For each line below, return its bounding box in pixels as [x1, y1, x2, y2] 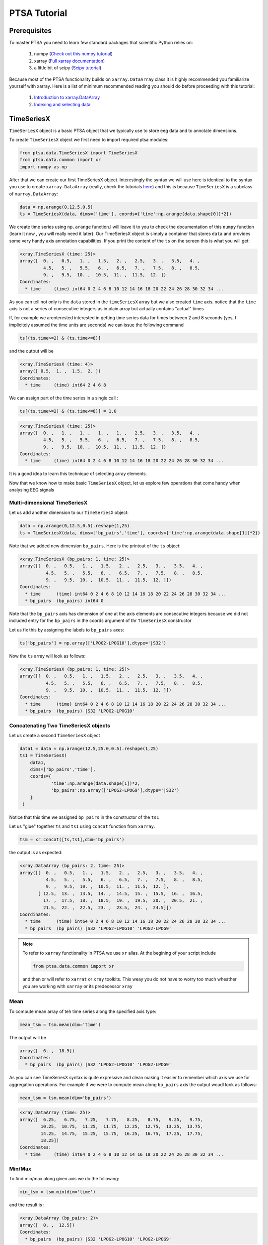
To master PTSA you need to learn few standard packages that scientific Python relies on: [9, 40, 193, 46]
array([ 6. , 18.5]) [19, 1048, 75, 1053]
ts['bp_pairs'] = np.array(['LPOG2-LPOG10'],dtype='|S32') [19, 640, 166, 646]
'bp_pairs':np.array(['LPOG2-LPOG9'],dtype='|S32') [51, 787, 180, 793]
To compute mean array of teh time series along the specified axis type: [9, 1008, 156, 1014]
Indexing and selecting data [34, 101, 91, 107]
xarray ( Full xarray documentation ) [34, 58, 105, 64]
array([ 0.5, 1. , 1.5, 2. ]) [19, 369, 101, 374]
